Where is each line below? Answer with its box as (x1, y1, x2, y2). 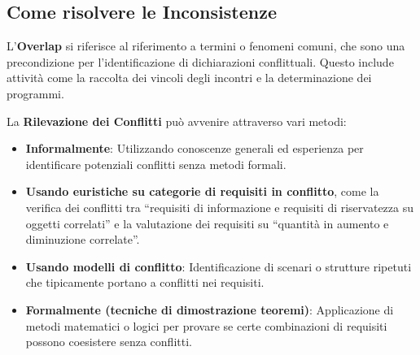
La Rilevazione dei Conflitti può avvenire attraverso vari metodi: (7, 112, 347, 129)
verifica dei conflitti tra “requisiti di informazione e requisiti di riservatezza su (25, 198, 413, 215)
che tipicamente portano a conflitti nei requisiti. (25, 274, 265, 291)
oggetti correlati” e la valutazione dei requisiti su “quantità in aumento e (25, 214, 389, 232)
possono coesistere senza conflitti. (25, 333, 192, 350)
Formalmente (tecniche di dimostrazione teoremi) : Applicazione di (25, 301, 394, 318)
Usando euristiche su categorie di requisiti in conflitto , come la (25, 183, 379, 200)
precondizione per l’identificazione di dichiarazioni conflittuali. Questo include (7, 53, 394, 70)
